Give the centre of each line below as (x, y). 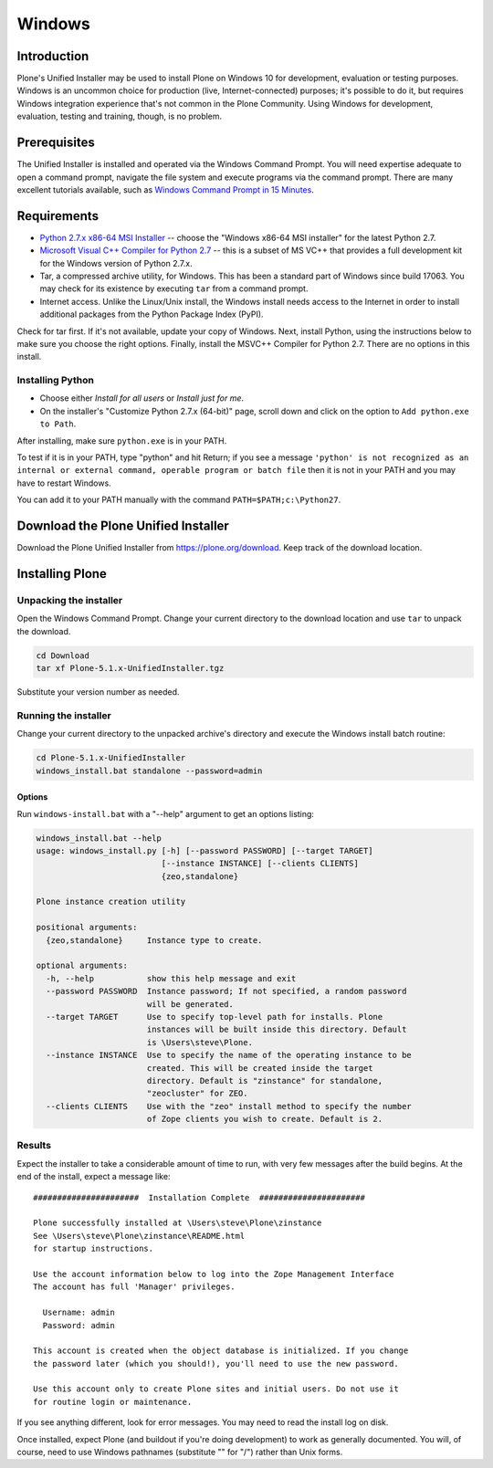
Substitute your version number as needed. (98, 692)
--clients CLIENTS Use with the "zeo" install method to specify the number (229, 1106)
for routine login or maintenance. (113, 1402)
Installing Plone (62, 574)
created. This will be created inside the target (260, 1068)
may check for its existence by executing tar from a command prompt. (174, 288)
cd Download (63, 655)
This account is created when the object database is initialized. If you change (221, 1351)
